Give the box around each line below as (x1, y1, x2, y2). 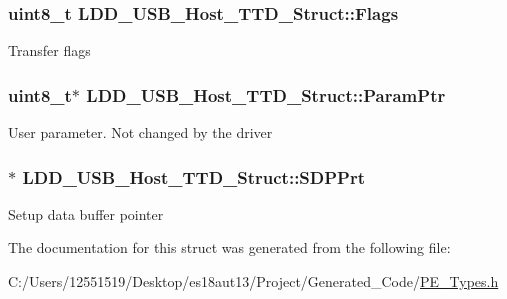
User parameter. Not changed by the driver (8, 122, 273, 143)
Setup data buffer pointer (8, 203, 164, 224)
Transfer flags (8, 40, 91, 61)
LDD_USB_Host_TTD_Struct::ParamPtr (86, 82, 446, 107)
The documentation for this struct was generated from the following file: (8, 237, 451, 258)
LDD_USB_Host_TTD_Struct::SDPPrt (22, 164, 366, 189)
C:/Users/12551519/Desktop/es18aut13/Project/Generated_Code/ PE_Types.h (8, 271, 499, 292)
